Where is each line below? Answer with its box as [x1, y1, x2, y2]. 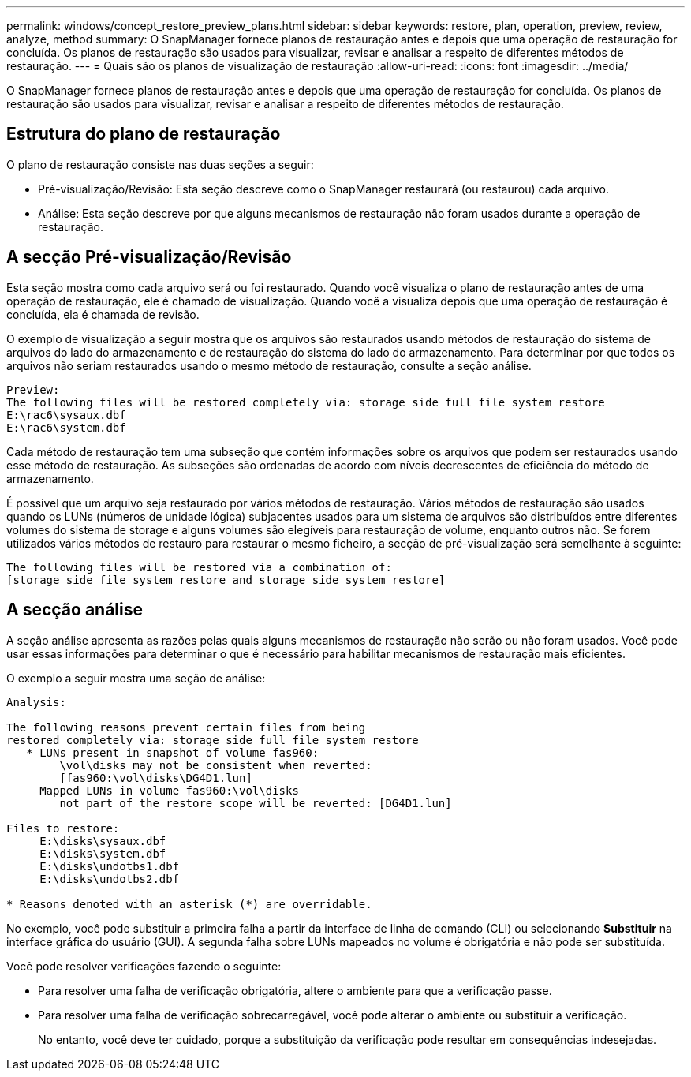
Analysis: [6, 695, 66, 709]
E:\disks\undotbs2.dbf [39, 872, 180, 885]
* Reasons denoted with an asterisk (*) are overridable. [6, 897, 372, 911]
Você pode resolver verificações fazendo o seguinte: [6, 959, 282, 973]
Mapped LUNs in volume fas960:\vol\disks [39, 783, 299, 797]
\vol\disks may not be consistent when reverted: [59, 758, 372, 772]
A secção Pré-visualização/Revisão [6, 247, 292, 267]
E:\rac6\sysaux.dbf [6, 408, 126, 421]
